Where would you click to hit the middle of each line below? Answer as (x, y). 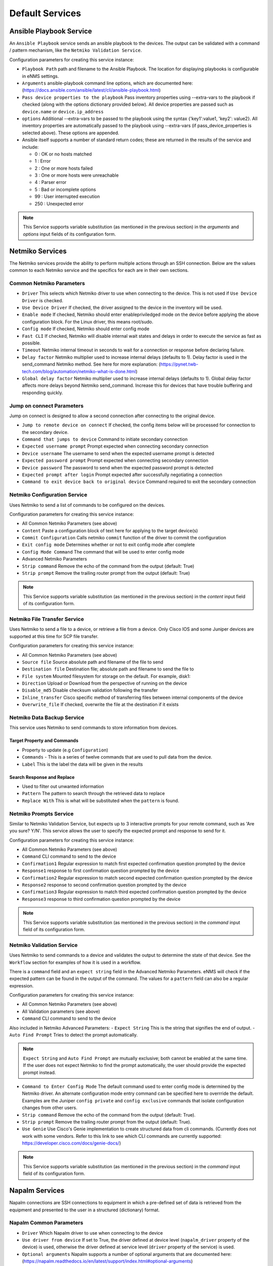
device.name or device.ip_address (63, 111)
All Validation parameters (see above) (61, 1011)
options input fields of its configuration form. (70, 234)
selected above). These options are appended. (71, 133)
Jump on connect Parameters (47, 406)
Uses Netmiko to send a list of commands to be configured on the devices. (87, 505)
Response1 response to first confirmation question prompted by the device (101, 871)
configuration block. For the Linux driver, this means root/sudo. (88, 322)
